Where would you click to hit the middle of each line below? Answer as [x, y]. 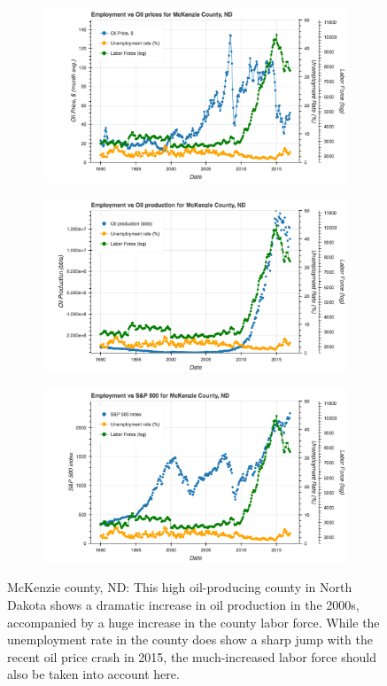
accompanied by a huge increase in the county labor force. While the [193, 622]
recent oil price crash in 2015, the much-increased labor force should [192, 656]
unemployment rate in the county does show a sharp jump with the [190, 639]
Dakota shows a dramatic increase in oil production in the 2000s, [183, 604]
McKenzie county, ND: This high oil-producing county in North [180, 587]
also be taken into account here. [93, 674]
